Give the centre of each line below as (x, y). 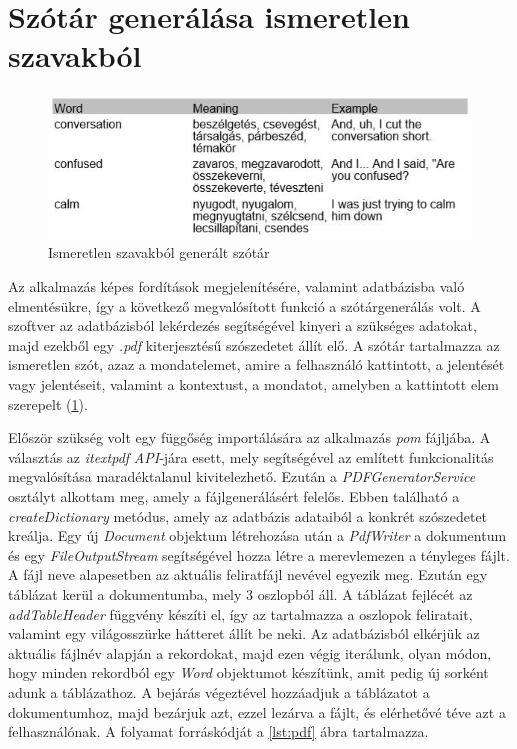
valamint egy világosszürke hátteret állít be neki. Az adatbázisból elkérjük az (244, 633)
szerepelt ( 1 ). (48, 403)
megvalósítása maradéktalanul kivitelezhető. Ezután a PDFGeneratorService (242, 476)
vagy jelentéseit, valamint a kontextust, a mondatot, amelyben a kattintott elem (253, 384)
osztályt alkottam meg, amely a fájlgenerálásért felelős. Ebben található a (234, 495)
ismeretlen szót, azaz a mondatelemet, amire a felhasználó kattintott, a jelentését (256, 364)
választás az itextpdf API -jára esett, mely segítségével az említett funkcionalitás (251, 456)
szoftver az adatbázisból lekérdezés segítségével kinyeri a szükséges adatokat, (242, 325)
